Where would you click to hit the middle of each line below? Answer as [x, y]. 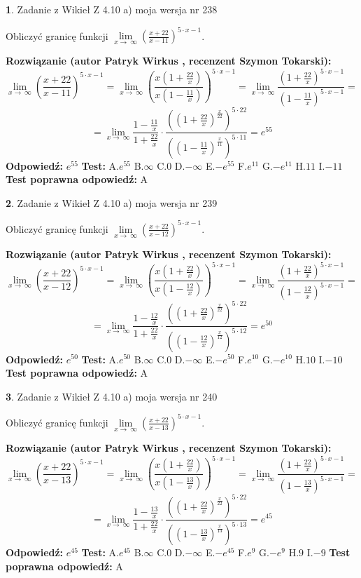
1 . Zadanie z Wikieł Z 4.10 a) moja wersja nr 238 [112, 9]
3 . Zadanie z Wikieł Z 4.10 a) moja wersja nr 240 [112, 396]
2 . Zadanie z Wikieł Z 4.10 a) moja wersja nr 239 [112, 202]
